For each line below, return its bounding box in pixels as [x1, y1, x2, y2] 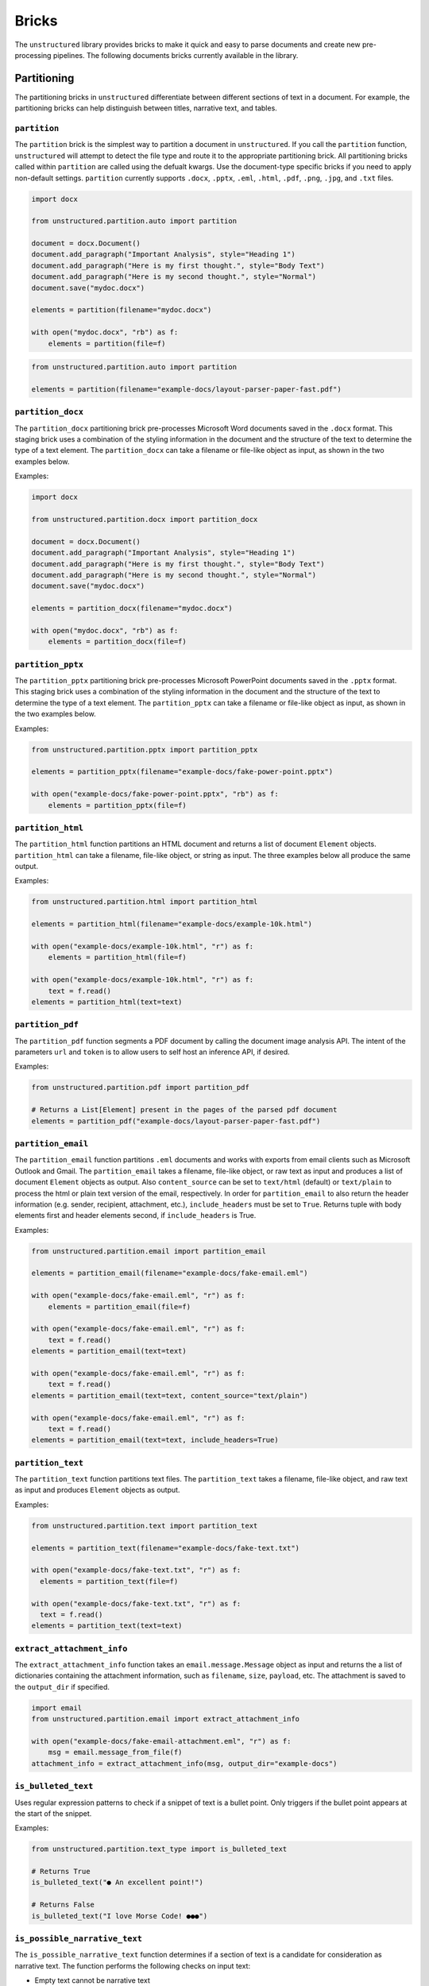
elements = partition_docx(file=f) [48, 637, 187, 647]
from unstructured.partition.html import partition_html [31, 898, 258, 906]
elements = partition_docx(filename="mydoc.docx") [31, 604, 234, 613]
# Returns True [31, 1867, 91, 1876]
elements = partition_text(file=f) [40, 1577, 179, 1586]
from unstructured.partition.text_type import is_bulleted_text [31, 1845, 288, 1854]
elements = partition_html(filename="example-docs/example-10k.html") [31, 920, 313, 929]
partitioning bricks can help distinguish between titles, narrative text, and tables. [14, 103, 277, 113]
